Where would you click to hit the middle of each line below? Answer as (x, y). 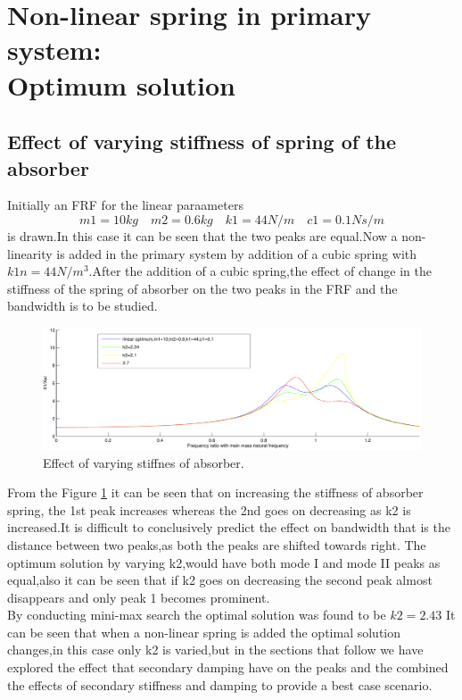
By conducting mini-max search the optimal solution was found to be (197, 615)
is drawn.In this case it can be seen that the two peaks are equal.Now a (202, 235)
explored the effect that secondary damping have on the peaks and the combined (228, 667)
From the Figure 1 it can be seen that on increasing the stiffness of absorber (215, 492)
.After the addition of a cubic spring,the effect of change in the (260, 271)
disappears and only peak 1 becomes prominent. (139, 597)
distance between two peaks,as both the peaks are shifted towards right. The (217, 544)
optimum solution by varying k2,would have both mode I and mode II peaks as (224, 562)
